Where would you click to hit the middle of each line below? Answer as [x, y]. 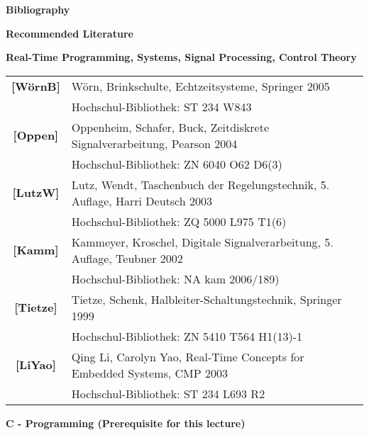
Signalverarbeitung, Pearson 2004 [154, 143]
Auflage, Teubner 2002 [127, 258]
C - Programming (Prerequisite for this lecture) [126, 423]
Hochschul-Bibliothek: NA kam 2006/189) [175, 278]
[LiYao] [35, 365]
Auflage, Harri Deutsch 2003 [142, 200]
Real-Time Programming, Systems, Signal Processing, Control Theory [181, 57]
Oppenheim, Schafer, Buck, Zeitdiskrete [170, 127]
